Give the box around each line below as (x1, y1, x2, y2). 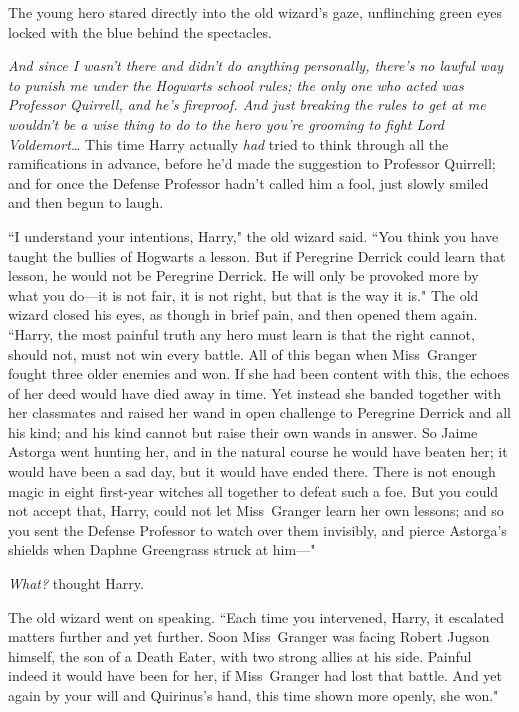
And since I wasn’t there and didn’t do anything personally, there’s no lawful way (8, 55, 504, 76)
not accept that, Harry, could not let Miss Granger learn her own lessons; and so (8, 500, 504, 521)
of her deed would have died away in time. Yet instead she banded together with (8, 382, 501, 403)
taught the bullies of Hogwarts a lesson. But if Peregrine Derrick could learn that (8, 245, 506, 266)
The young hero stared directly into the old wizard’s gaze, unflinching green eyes (8, 2, 502, 22)
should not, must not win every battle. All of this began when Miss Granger (8, 343, 477, 364)
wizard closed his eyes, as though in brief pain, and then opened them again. (8, 304, 478, 325)
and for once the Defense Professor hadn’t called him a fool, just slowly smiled (8, 172, 489, 193)
